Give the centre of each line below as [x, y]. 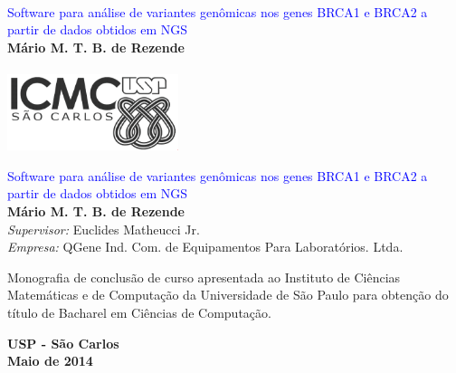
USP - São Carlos [63, 343]
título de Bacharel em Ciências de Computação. [139, 313]
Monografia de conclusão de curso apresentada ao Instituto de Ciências [204, 277]
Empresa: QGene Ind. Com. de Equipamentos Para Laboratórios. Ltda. [205, 247]
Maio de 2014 [50, 361]
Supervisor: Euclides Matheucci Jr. [104, 229]
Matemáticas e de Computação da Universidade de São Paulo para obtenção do [228, 295]
